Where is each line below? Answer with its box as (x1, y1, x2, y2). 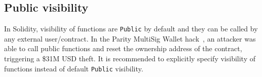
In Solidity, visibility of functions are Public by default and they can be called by (4, 23, 258, 34)
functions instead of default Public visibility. (4, 63, 143, 73)
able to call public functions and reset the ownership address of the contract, (4, 43, 242, 54)
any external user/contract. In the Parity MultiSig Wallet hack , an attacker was (4, 33, 256, 44)
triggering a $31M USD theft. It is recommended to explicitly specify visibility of (4, 53, 256, 64)
